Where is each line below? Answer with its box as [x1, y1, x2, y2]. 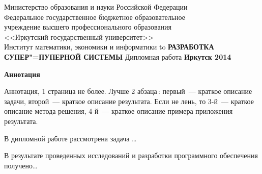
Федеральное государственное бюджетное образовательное [4, 11, 186, 22]
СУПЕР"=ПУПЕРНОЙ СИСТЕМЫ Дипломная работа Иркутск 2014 [4, 51, 231, 62]
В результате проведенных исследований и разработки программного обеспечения [4, 150, 258, 161]
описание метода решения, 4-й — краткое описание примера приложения [4, 106, 233, 116]
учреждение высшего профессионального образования [4, 21, 172, 32]
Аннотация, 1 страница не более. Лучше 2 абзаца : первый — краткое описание [4, 86, 252, 96]
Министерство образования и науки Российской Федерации [4, 2, 188, 12]
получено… [4, 160, 38, 170]
